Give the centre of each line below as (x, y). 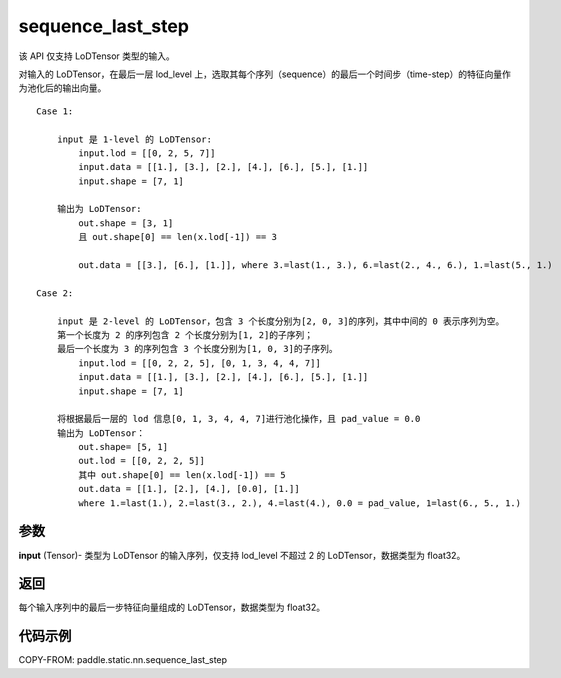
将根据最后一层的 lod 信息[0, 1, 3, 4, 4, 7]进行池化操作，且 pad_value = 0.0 (238, 419)
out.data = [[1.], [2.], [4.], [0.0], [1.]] (189, 489)
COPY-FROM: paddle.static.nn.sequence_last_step (123, 660)
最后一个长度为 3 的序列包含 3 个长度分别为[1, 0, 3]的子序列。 (197, 349)
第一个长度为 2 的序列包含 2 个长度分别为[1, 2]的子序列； (185, 334)
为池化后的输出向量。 (62, 88)
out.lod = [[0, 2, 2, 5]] (141, 461)
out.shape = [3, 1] (126, 223)
